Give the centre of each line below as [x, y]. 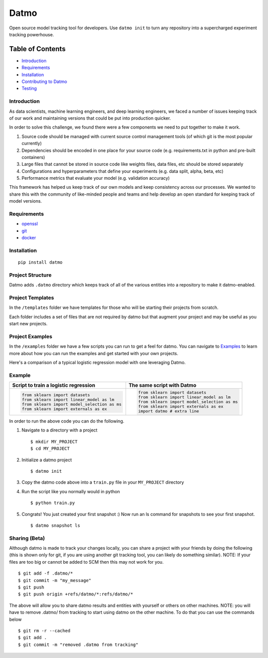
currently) [32, 144]
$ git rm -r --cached [44, 630]
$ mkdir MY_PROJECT [54, 441]
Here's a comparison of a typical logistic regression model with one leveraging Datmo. [98, 363]
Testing [29, 88]
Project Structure [30, 275]
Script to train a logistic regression [54, 385]
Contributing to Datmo [44, 81]
